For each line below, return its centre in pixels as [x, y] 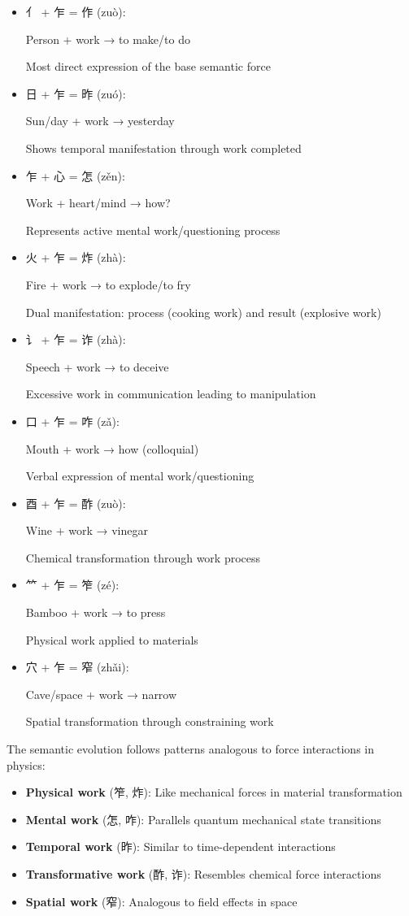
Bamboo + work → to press [96, 612]
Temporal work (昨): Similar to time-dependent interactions [181, 847]
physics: [26, 764]
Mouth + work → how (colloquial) [112, 448]
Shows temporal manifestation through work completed [163, 148]
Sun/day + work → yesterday [100, 121]
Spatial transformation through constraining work [150, 721]
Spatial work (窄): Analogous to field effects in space [161, 901]
